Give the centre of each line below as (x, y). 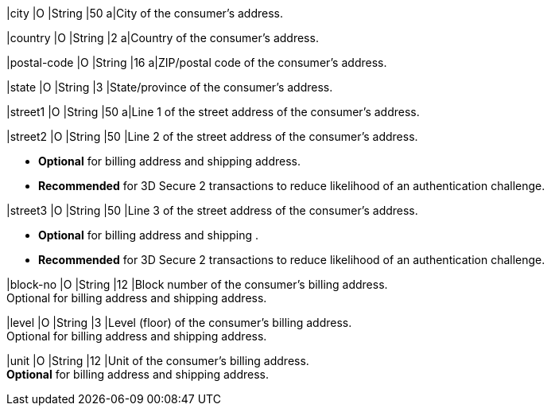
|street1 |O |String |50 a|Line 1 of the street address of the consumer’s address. (213, 112)
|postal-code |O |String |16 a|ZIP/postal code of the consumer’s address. (197, 62)
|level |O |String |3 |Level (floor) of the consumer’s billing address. (179, 323)
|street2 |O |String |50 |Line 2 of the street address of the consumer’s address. (212, 136)
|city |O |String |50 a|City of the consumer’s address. (145, 13)
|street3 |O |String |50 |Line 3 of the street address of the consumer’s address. (212, 210)
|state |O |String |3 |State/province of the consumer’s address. (170, 87)
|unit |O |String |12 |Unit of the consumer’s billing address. (158, 361)
